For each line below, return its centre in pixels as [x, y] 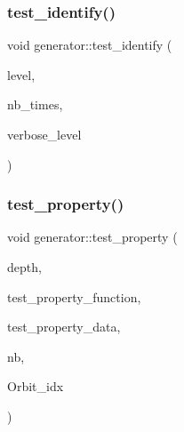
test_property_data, [64, 327]
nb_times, [35, 104]
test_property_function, [74, 296]
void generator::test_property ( [92, 237]
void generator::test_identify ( [90, 45]
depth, [24, 267]
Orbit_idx [36, 386]
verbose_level [44, 134]
